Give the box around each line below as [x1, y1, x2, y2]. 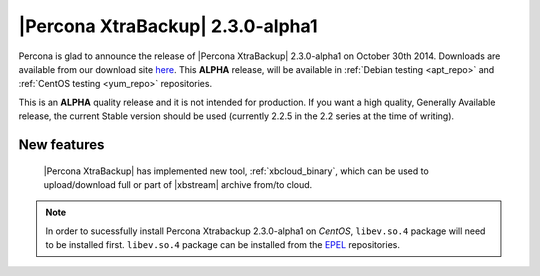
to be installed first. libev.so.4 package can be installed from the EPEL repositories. [45, 239, 400, 251]
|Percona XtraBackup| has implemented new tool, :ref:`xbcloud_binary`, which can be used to [43, 165, 429, 177]
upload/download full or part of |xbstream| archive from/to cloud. [43, 178, 313, 190]
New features [18, 136, 105, 153]
